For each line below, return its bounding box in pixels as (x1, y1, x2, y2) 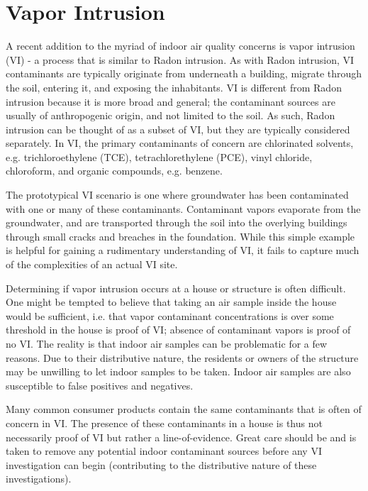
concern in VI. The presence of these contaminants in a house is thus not (6, 415, 323, 430)
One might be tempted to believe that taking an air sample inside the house (6, 294, 337, 309)
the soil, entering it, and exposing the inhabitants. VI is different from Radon (6, 79, 342, 94)
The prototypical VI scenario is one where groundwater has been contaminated (6, 187, 349, 202)
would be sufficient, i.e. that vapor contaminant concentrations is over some (6, 308, 334, 323)
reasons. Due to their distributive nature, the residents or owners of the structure (6, 350, 359, 365)
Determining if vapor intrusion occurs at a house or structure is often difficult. (6, 280, 346, 295)
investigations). (6, 471, 72, 486)
